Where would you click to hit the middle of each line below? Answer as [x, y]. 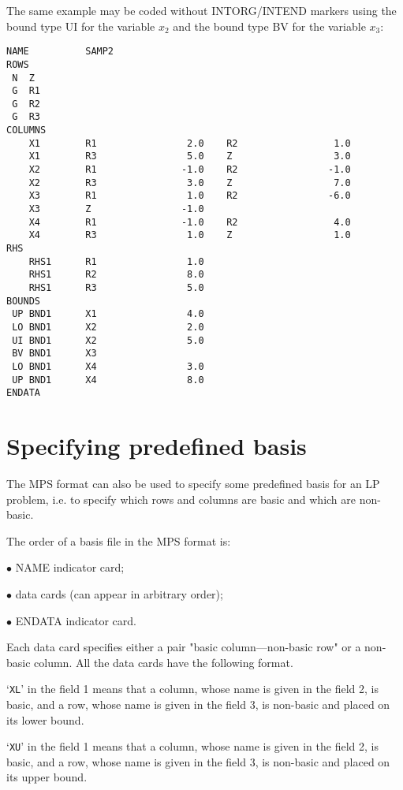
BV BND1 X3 [54, 354]
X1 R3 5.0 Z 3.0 [190, 157]
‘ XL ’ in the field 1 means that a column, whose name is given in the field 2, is [192, 689]
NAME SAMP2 [60, 52]
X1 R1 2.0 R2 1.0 [190, 143]
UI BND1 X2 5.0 [108, 340]
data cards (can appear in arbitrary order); [119, 594]
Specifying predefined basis [157, 446]
